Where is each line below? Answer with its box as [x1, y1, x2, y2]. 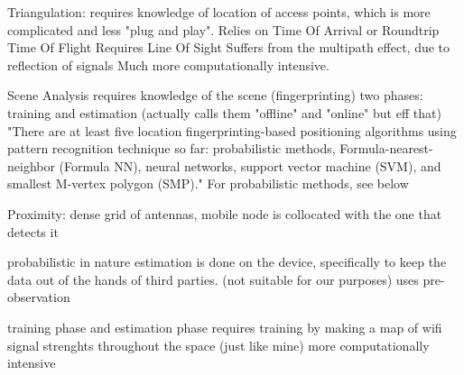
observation [7, 288, 70, 306]
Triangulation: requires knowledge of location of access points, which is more [7, 3, 431, 21]
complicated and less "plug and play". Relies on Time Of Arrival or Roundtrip [7, 20, 440, 39]
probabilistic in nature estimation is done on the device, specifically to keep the [7, 252, 447, 271]
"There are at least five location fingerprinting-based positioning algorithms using [7, 121, 457, 140]
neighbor [7, 156, 55, 175]
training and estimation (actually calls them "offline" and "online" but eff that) [7, 103, 441, 122]
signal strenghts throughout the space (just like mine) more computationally [7, 335, 430, 354]
